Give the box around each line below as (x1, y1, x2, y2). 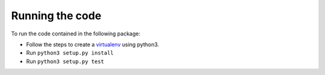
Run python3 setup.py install (26, 49, 114, 56)
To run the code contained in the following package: (11, 30, 141, 37)
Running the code (11, 9, 102, 22)
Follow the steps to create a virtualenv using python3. (26, 41, 159, 48)
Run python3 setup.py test (26, 58, 105, 65)
